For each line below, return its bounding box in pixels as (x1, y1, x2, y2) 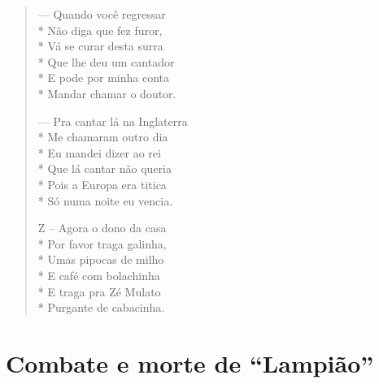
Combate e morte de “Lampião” (6, 346, 374, 379)
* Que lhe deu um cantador (37, 53, 175, 70)
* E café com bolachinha (37, 266, 160, 283)
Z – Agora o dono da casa (37, 219, 167, 236)
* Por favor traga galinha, (37, 235, 167, 252)
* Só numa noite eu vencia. (37, 192, 173, 209)
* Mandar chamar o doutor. (37, 84, 176, 101)
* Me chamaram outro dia (37, 128, 168, 145)
